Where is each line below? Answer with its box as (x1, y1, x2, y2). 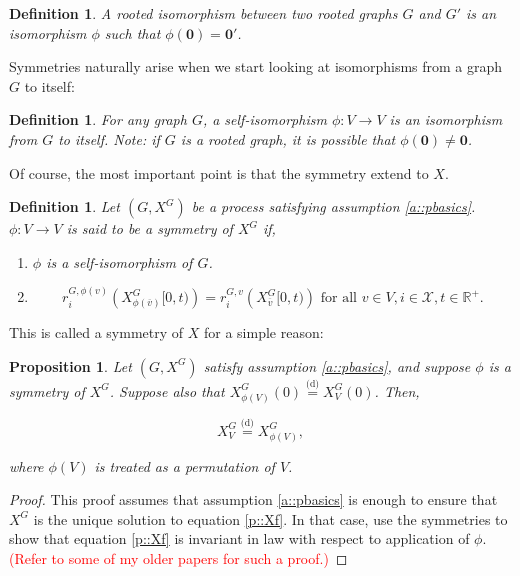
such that (104, 22, 161, 43)
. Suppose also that (109, 380, 225, 401)
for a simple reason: (204, 322, 324, 343)
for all (320, 291, 357, 306)
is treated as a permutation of (94, 455, 275, 476)
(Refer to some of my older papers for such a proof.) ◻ (9, 548, 348, 569)
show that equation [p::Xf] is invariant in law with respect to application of (9, 528, 470, 549)
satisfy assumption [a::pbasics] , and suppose (203, 355, 471, 376)
